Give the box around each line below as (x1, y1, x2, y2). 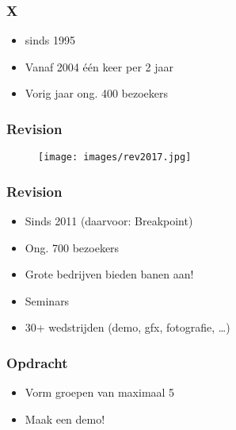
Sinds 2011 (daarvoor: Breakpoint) (25, 213, 193, 229)
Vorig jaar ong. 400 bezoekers (25, 85, 169, 102)
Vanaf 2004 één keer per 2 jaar (25, 58, 173, 75)
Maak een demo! (25, 410, 105, 427)
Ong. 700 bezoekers (25, 239, 120, 255)
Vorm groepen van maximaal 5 (25, 384, 175, 401)
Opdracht (6, 352, 68, 372)
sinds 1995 (25, 32, 75, 48)
